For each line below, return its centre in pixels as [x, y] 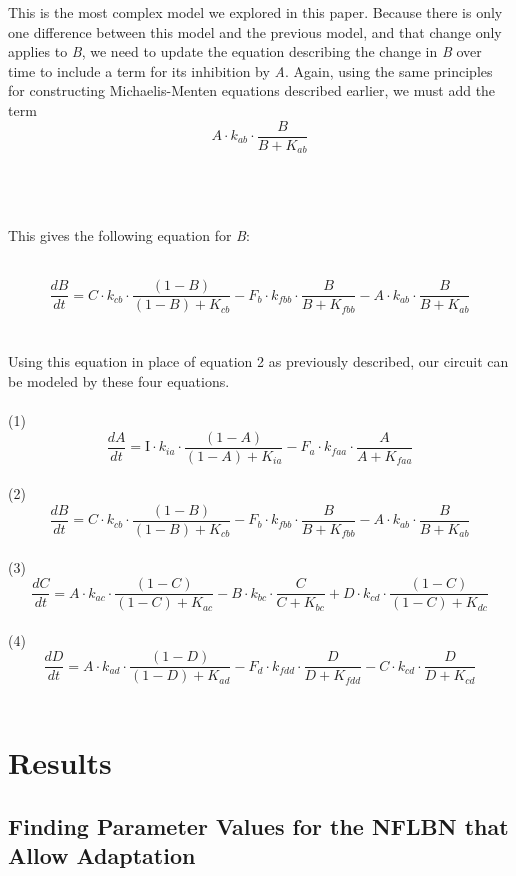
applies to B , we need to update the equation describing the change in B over [245, 51]
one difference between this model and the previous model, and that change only [255, 31]
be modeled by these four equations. [119, 380]
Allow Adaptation [102, 855]
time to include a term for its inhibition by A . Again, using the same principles [250, 70]
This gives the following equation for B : [129, 234]
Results [60, 762]
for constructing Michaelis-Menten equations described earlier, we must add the [252, 90]
